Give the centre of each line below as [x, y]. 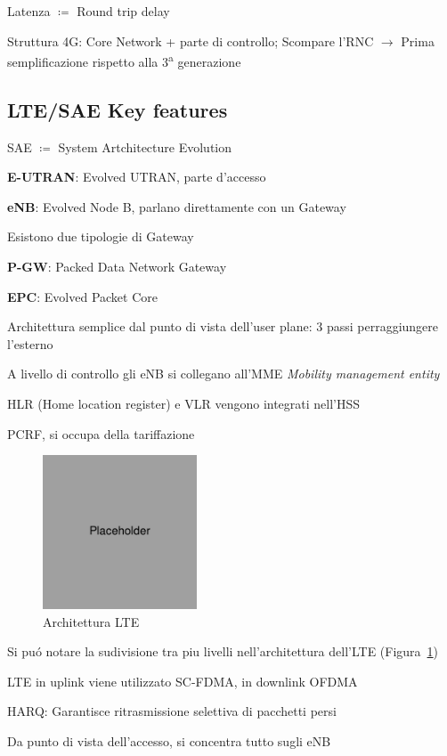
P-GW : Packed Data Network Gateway [117, 267]
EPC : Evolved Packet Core [82, 296]
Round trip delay [123, 11]
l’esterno [30, 343]
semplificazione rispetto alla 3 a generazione [124, 60]
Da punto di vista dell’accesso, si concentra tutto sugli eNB [169, 740]
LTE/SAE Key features [118, 109]
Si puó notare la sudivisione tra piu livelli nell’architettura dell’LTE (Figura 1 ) [223, 651]
